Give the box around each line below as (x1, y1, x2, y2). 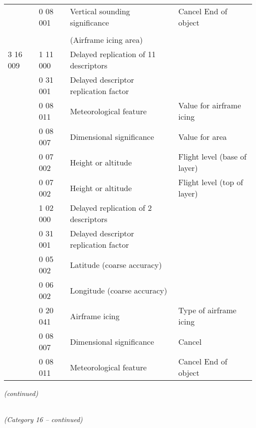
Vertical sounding (70, 5, 130, 17)
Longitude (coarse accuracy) (70, 284, 167, 296)
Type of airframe (178, 304, 237, 316)
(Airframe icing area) (70, 34, 143, 45)
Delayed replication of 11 (70, 48, 156, 60)
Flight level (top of (178, 176, 243, 188)
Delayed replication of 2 (70, 202, 152, 213)
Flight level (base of (178, 151, 247, 162)
